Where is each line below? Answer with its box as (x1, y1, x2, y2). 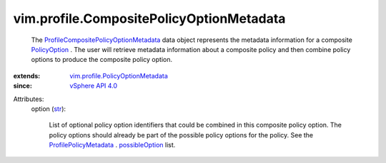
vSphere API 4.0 (69, 82, 118, 90)
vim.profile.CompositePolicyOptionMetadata (13, 11, 286, 26)
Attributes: (13, 95, 44, 103)
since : (13, 82, 32, 90)
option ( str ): (31, 104, 66, 113)
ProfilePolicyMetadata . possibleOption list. (49, 141, 176, 149)
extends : (13, 71, 41, 80)
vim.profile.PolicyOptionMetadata (69, 71, 168, 80)
